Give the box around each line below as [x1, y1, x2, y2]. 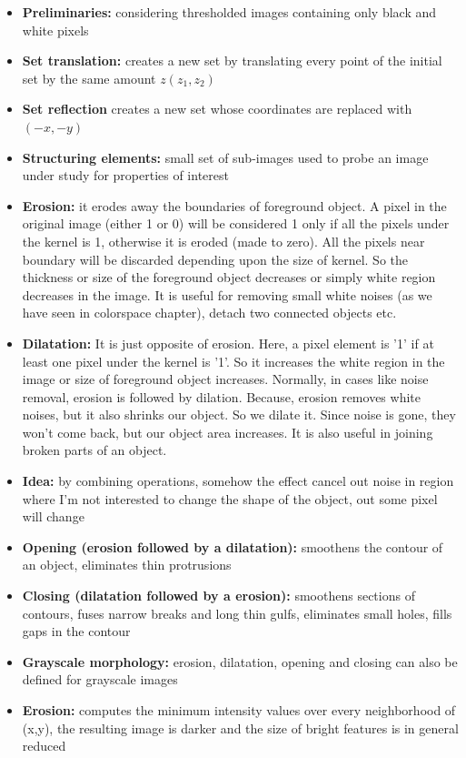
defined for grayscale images [22, 670, 178, 689]
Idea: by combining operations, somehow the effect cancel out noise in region [22, 471, 454, 490]
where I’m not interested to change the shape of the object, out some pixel [22, 489, 438, 508]
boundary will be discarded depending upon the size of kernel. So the [22, 249, 409, 268]
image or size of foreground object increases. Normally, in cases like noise [22, 369, 429, 389]
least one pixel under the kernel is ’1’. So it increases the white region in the [22, 351, 445, 370]
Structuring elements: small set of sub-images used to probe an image [22, 147, 429, 167]
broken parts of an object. [22, 440, 167, 460]
